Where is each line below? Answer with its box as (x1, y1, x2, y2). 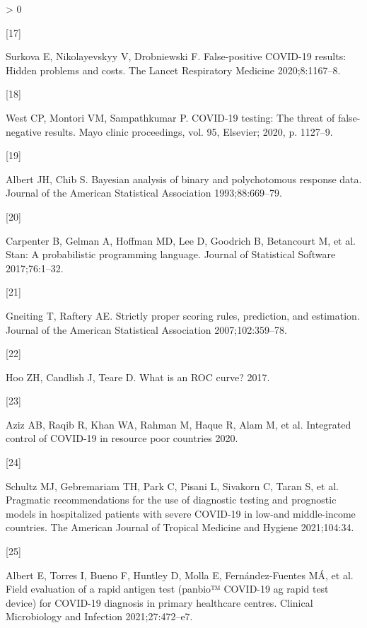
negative (6, 124, 42, 139)
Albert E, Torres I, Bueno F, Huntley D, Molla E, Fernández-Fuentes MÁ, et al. (6, 567, 354, 582)
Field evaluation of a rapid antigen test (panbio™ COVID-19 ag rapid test (6, 581, 329, 596)
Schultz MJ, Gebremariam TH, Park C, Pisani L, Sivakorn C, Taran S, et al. (6, 478, 339, 493)
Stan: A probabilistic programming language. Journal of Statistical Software (6, 247, 336, 262)
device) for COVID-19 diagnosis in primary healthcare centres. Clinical (6, 595, 313, 610)
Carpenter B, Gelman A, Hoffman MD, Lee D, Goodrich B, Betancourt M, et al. (6, 233, 356, 248)
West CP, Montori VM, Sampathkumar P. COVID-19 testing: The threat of (6, 110, 335, 124)
